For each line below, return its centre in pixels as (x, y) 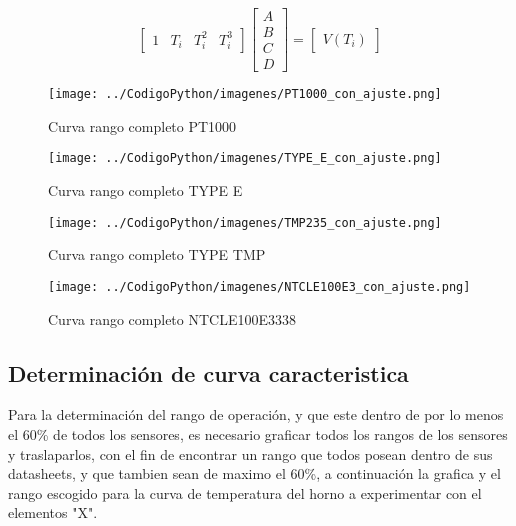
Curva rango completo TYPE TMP (157, 254)
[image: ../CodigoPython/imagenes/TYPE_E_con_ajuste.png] (245, 158)
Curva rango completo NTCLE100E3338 (172, 318)
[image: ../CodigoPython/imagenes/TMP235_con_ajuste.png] (245, 222)
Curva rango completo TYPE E (145, 190)
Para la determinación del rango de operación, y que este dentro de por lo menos (256, 414)
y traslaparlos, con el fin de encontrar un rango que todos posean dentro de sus (250, 453)
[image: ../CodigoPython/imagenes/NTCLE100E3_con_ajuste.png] (259, 286)
